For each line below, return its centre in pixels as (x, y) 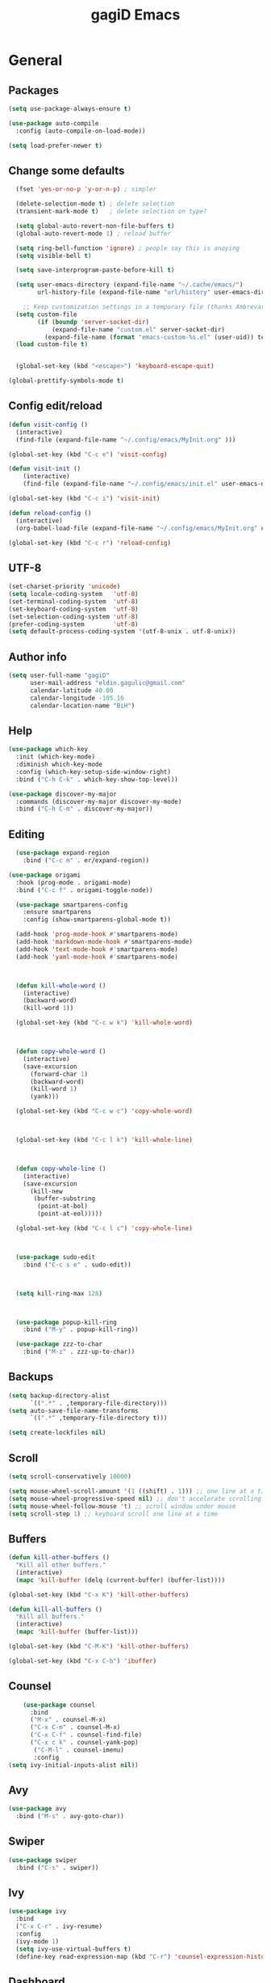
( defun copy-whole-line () (61, 1169)
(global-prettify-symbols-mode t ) (67, 381)
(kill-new (46, 1191)
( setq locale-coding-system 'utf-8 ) (73, 594)
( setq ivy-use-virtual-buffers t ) (73, 1949)
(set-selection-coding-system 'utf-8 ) (73, 616)
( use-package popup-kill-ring (66, 1322)
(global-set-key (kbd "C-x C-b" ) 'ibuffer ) (83, 1661)
